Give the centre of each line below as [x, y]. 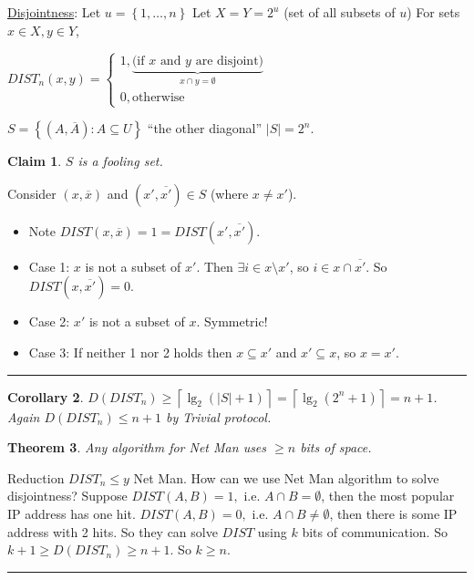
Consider [32, 193]
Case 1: [49, 266]
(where [229, 193]
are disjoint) [230, 62]
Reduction [36, 477]
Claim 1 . [35, 161]
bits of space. [336, 447]
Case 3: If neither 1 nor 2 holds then [130, 352]
